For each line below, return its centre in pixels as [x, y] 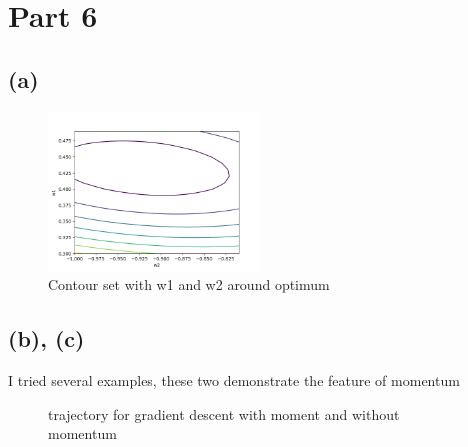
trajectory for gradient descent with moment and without [224, 413]
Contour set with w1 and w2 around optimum [189, 284]
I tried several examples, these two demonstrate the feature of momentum [234, 379]
